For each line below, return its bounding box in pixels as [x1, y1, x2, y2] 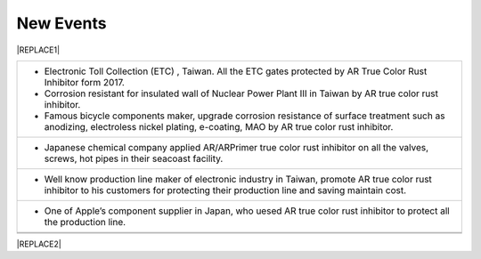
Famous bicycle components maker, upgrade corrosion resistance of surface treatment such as [44, 109, 445, 122]
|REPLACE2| [16, 239, 61, 249]
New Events [16, 13, 107, 33]
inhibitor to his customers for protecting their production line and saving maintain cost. [44, 183, 407, 196]
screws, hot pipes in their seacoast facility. [44, 152, 224, 165]
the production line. [44, 215, 126, 228]
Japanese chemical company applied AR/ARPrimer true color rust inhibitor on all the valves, [44, 141, 429, 153]
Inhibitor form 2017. [44, 76, 125, 88]
